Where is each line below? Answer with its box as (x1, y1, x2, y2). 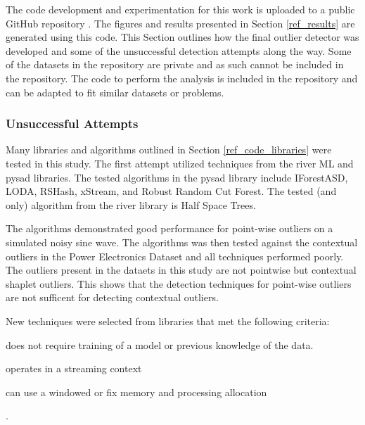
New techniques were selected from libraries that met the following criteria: (6, 313, 330, 328)
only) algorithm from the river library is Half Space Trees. (6, 197, 256, 212)
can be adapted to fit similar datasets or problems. (6, 84, 224, 99)
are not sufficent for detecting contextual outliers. (6, 290, 219, 305)
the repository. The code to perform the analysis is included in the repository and (6, 70, 358, 85)
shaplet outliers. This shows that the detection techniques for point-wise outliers (6, 276, 352, 291)
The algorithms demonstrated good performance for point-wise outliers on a (6, 221, 333, 236)
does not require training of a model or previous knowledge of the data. (6, 337, 314, 352)
